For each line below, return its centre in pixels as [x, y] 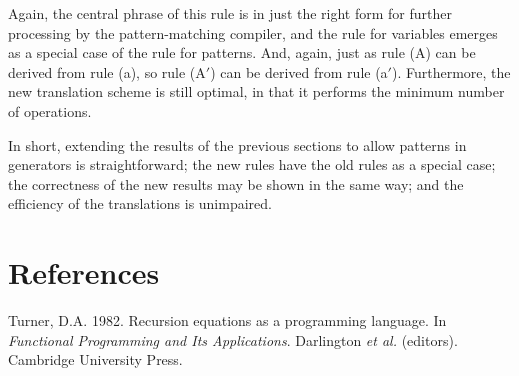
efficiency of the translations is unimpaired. [140, 203]
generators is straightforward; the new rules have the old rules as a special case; [252, 164]
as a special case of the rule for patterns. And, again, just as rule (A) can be [242, 52]
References [84, 272]
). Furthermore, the [451, 71]
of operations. [50, 110]
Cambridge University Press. [95, 359]
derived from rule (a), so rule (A [107, 71]
